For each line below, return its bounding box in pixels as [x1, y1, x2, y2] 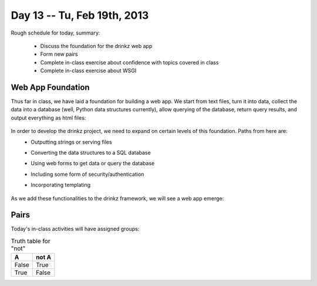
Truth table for [11, 237, 50, 246]
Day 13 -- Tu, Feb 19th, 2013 [11, 9, 149, 22]
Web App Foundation [11, 82, 90, 92]
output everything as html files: [11, 114, 86, 121]
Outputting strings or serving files [31, 138, 112, 145]
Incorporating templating [31, 182, 91, 189]
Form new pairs [40, 50, 78, 58]
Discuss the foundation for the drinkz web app [40, 42, 153, 49]
